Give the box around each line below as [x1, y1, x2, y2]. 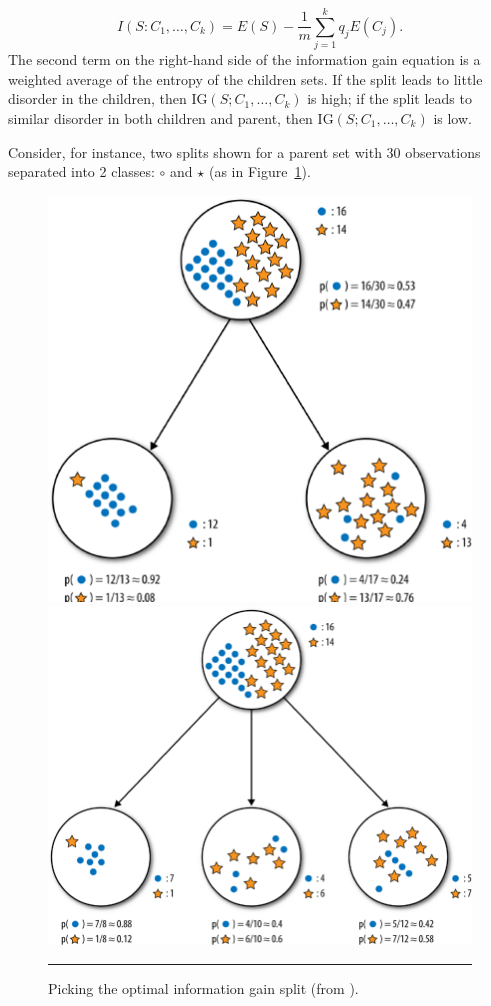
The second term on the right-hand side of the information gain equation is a [8, 49, 481, 70]
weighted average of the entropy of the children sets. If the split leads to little [8, 68, 483, 89]
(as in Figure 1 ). [208, 161, 311, 182]
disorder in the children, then [8, 88, 187, 109]
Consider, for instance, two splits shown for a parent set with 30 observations [8, 141, 481, 162]
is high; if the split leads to [307, 88, 472, 109]
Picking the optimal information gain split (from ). [48, 977, 359, 998]
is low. [433, 107, 472, 128]
